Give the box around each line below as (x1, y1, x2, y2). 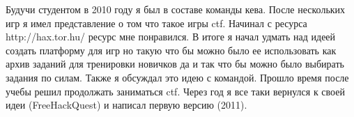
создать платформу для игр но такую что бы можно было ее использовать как (6, 42, 337, 57)
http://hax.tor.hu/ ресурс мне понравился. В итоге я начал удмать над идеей (6, 29, 336, 44)
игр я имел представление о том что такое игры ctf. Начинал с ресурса (6, 15, 307, 30)
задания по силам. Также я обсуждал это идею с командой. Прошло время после (6, 70, 349, 84)
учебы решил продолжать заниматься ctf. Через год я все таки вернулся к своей (6, 84, 345, 98)
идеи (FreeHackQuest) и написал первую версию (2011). (6, 97, 247, 112)
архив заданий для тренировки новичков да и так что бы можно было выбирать (6, 56, 344, 71)
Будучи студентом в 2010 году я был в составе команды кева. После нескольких (6, 2, 346, 16)
